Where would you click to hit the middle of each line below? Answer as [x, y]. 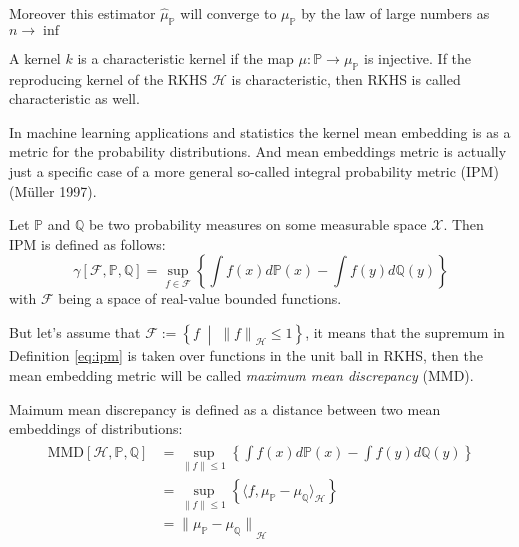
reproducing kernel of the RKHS [108, 78]
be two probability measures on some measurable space [257, 224]
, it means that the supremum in [405, 331]
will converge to [228, 13]
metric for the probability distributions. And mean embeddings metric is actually [258, 151]
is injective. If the [418, 57]
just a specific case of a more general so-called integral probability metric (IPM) [254, 170]
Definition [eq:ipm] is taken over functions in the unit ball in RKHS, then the [246, 355]
